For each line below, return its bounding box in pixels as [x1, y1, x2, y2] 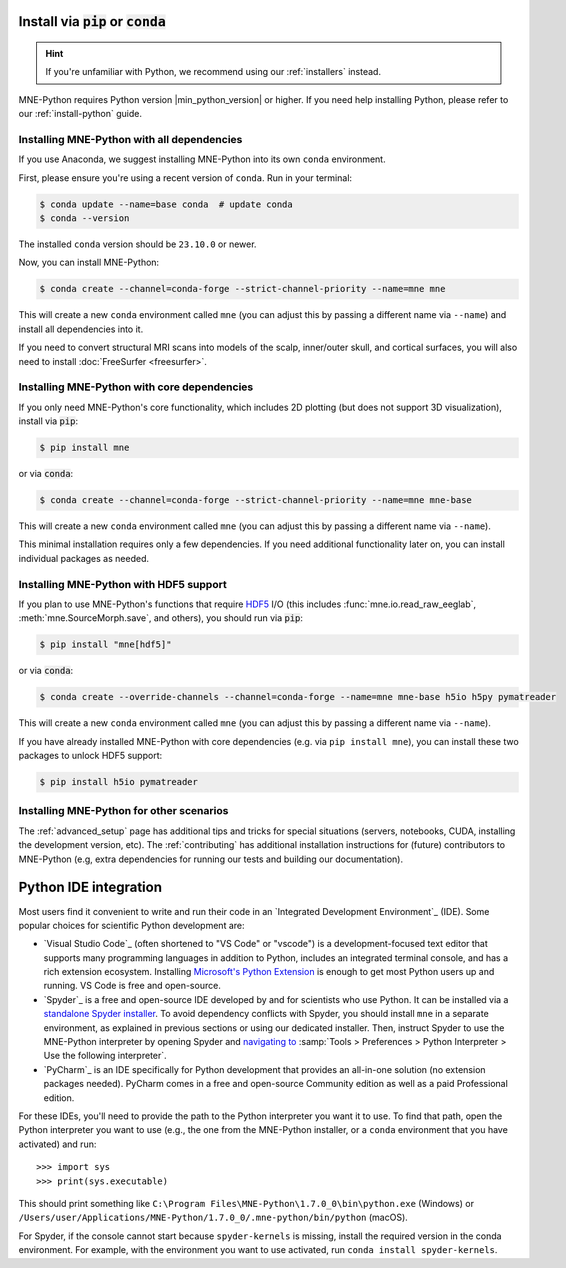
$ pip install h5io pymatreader [39, 776, 199, 788]
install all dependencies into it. [18, 323, 144, 335]
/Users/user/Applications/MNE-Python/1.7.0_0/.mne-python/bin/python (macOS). [18, 1211, 409, 1224]
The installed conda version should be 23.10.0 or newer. [18, 238, 257, 250]
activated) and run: [18, 1138, 97, 1150]
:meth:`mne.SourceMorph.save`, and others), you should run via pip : [18, 612, 304, 624]
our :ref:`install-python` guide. [18, 108, 143, 120]
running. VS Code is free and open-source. [43, 980, 222, 992]
